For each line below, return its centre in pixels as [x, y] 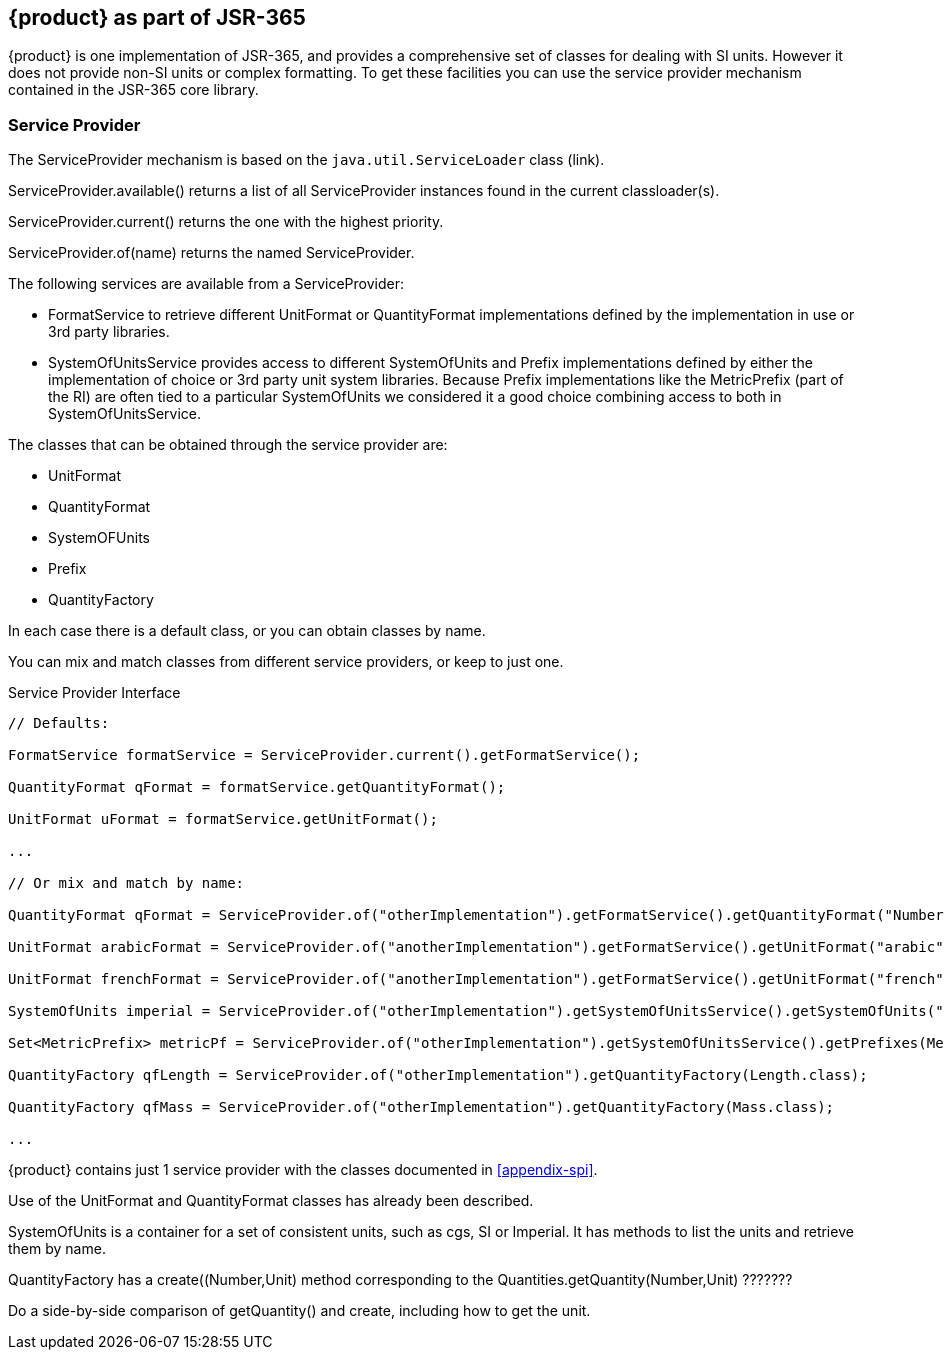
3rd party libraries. [109, 332]
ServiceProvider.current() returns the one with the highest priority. [226, 222]
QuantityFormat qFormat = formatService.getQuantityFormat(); [257, 787]
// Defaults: [59, 723]
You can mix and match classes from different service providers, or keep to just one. [286, 662]
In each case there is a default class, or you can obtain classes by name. [247, 631]
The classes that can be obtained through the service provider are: [228, 445]
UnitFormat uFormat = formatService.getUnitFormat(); [223, 819]
